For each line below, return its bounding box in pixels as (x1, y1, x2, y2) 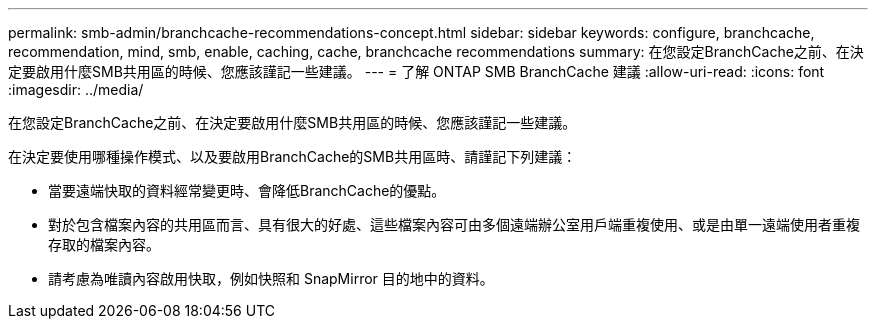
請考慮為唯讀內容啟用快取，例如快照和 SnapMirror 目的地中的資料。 (48, 270, 494, 287)
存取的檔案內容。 (48, 236, 160, 253)
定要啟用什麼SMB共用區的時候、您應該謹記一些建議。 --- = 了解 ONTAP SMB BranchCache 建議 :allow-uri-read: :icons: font (8, 63, 825, 80)
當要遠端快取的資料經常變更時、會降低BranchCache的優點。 (48, 182, 446, 199)
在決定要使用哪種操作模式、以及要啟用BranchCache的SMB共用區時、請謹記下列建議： (8, 148, 577, 165)
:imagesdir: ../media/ (8, 81, 144, 98)
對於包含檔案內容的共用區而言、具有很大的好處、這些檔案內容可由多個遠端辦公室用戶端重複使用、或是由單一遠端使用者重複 (48, 216, 860, 233)
